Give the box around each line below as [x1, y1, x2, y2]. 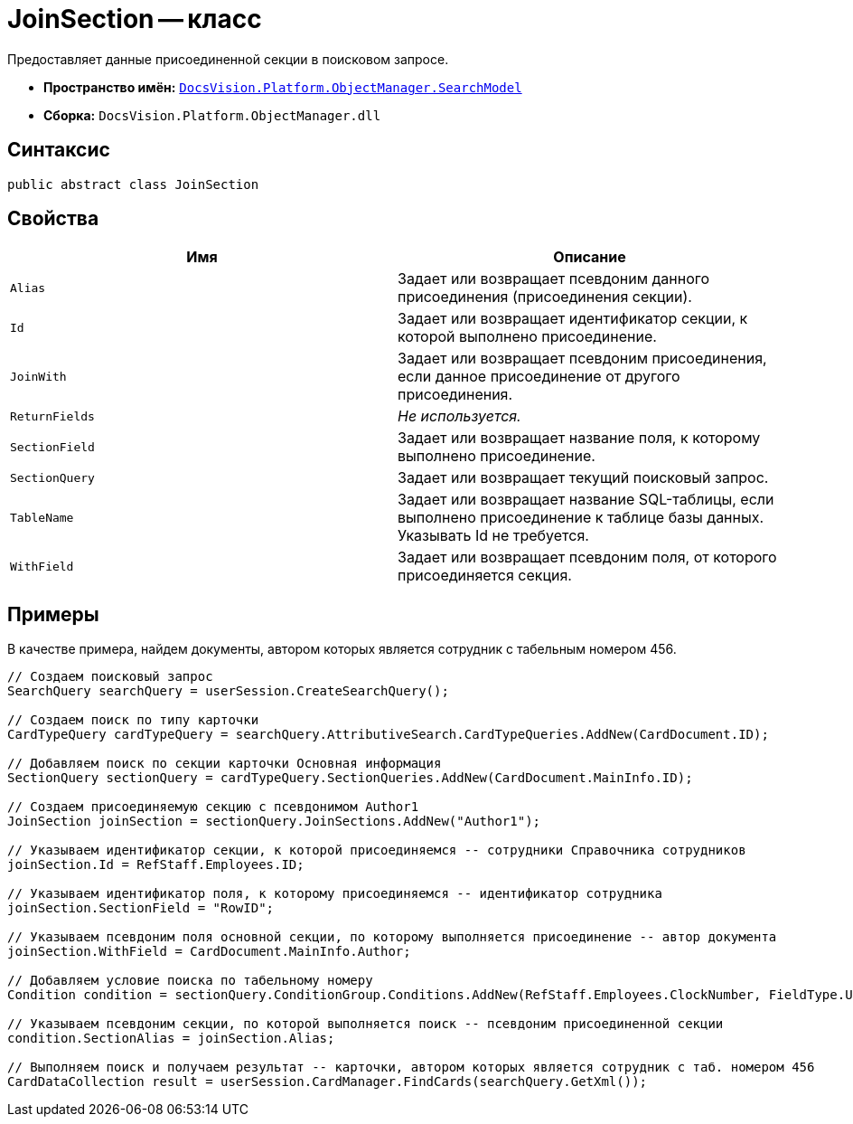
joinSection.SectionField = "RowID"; [7, 901, 275, 916]
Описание [553, 248, 626, 267]
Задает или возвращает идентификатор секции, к [398, 309, 748, 328]
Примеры [7, 602, 99, 626]
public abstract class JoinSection [7, 176, 259, 192]
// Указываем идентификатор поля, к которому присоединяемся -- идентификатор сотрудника [7, 886, 662, 902]
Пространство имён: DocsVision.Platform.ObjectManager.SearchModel [43, 79, 522, 95]
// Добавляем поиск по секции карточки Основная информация [7, 756, 442, 771]
